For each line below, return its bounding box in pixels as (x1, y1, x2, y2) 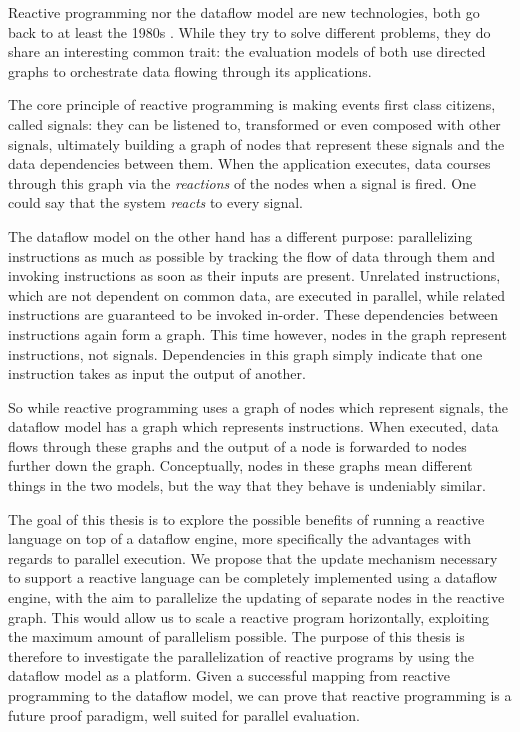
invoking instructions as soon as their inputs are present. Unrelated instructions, (8, 265, 501, 286)
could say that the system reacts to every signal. (8, 192, 303, 213)
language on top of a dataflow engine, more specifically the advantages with (8, 528, 471, 549)
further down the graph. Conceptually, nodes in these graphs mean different (8, 455, 473, 476)
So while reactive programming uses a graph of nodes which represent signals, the (8, 396, 509, 417)
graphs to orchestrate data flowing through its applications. (8, 60, 372, 81)
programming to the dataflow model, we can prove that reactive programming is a (8, 685, 512, 705)
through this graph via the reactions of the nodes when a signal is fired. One (8, 172, 477, 193)
